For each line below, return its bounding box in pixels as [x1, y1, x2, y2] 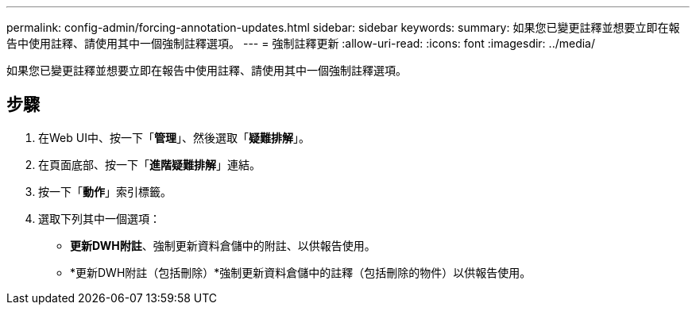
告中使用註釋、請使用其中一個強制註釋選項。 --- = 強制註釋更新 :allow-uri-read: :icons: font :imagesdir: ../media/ [6, 36, 596, 50]
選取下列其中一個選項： [38, 211, 160, 225]
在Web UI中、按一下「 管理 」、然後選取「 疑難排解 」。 [38, 130, 310, 144]
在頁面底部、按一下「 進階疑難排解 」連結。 [38, 157, 261, 171]
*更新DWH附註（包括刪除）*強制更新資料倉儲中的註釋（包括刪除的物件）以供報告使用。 [70, 265, 532, 279]
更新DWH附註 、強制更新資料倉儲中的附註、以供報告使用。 [70, 238, 376, 252]
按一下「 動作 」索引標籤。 [38, 184, 172, 198]
